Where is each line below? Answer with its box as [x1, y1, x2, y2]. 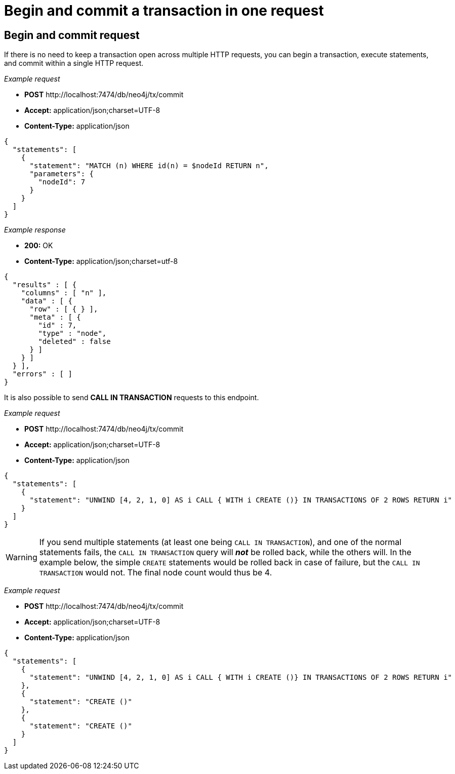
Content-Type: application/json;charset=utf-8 [24, 257, 178, 266]
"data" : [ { [21, 297, 72, 305]
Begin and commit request [4, 28, 140, 42]
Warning [6, 552, 37, 563]
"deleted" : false [38, 337, 111, 346]
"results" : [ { [12, 281, 77, 289]
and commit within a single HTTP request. [4, 59, 144, 68]
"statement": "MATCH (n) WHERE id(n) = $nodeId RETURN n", [29, 162, 269, 170]
